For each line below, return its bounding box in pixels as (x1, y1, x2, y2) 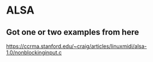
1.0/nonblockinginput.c (6, 49, 62, 56)
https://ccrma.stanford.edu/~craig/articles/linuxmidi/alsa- (6, 43, 147, 50)
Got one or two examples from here (6, 27, 139, 37)
